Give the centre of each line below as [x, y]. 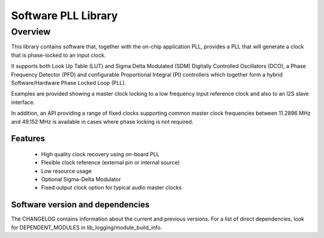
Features [28, 138]
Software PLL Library [64, 16]
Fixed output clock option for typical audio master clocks [112, 188]
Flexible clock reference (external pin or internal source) [110, 163]
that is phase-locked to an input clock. [58, 55]
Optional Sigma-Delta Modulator [81, 179]
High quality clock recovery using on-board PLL [100, 154]
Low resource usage [67, 171]
